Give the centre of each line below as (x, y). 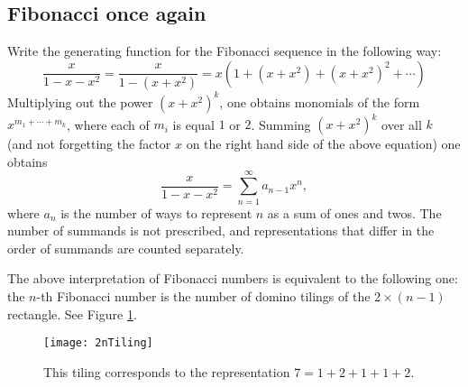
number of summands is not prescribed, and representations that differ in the (221, 230)
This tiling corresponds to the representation (167, 371)
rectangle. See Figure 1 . (72, 313)
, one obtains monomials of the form (320, 101)
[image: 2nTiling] (98, 343)
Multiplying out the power (80, 101)
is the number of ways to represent (156, 212)
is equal (193, 124)
